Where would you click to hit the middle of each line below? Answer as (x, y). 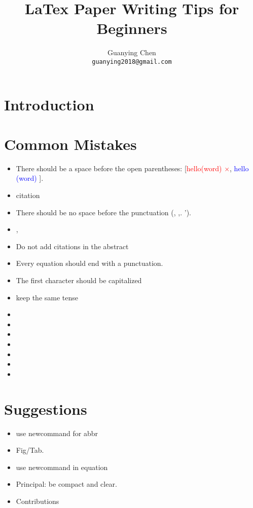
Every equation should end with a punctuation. (89, 263)
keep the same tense (47, 297)
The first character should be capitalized (79, 280)
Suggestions (46, 408)
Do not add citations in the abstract (72, 246)
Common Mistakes (70, 144)
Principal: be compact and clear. (66, 484)
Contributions (38, 501)
